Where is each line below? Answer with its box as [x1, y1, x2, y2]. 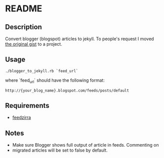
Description [5, 23, 42, 31]
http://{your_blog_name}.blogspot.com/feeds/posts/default [5, 88, 129, 93]
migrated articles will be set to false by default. [12, 147, 108, 154]
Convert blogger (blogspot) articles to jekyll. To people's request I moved [5, 36, 154, 42]
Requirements [5, 102, 49, 109]
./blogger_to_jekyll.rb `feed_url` [5, 68, 79, 73]
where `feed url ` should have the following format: [5, 77, 105, 84]
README [5, 3, 42, 14]
